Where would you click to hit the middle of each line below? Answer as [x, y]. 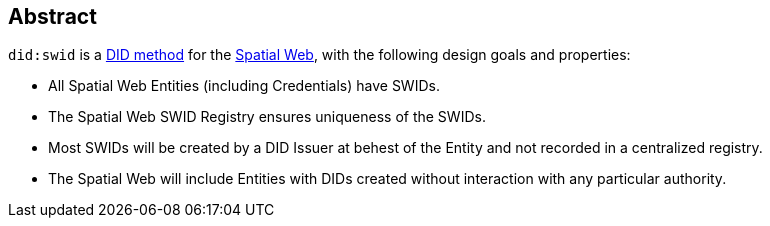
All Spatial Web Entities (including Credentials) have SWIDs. [244, 86]
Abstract [52, 16]
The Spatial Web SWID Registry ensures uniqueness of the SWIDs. [267, 117]
